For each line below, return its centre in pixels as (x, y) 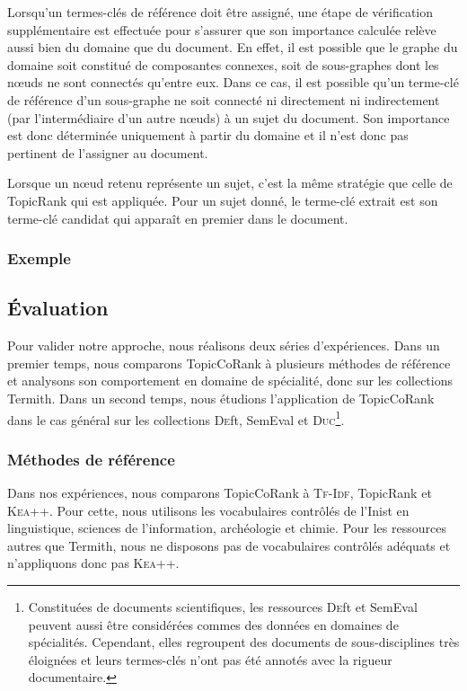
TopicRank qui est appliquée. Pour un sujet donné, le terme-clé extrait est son (223, 200)
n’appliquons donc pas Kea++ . (93, 563)
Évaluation (58, 308)
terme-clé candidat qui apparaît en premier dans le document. (178, 218)
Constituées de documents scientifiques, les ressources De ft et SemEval (223, 606)
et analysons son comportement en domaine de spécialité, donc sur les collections (230, 381)
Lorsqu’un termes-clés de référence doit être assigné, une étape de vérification (220, 12)
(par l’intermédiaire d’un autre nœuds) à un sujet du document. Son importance (229, 117)
